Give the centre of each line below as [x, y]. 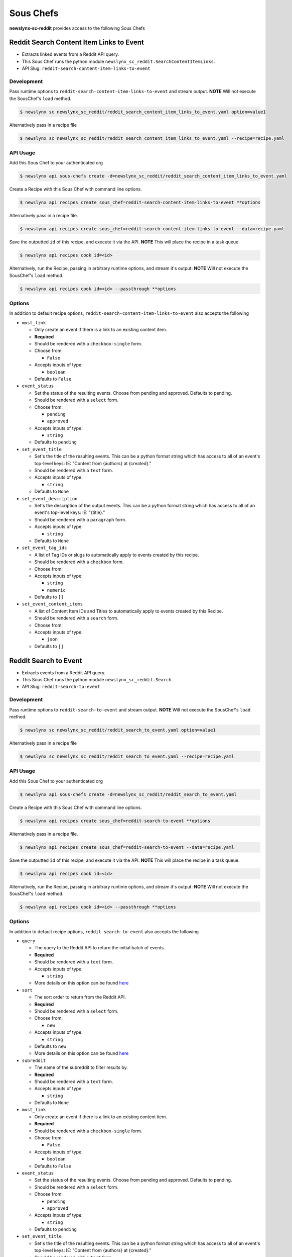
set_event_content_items [52, 604]
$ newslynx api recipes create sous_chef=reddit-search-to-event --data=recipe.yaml [127, 847]
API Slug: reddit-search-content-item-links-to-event [86, 68]
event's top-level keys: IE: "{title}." [70, 512]
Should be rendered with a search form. [77, 618]
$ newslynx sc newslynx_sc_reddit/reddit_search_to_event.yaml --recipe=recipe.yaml [127, 756]
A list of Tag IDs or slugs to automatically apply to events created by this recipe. [117, 555]
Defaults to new [50, 1046]
